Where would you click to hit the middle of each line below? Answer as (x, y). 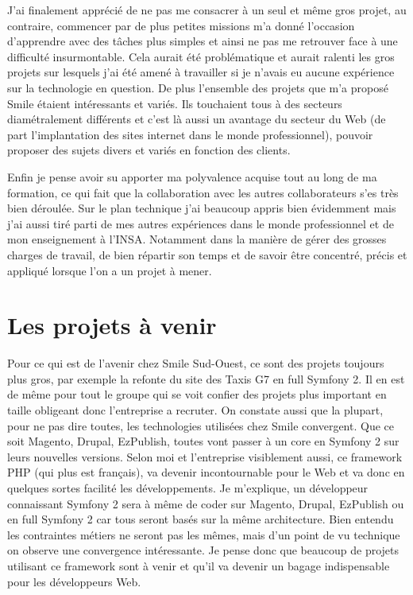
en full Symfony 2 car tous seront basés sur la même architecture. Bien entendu (201, 519)
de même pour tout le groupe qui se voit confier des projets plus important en (197, 394)
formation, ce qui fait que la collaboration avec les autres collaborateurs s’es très (203, 192)
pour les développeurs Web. (74, 581)
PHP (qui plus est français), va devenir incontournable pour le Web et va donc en (206, 472)
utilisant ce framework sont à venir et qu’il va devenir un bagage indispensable (199, 565)
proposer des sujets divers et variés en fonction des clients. (149, 150)
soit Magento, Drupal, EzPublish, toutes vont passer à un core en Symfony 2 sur (203, 441)
